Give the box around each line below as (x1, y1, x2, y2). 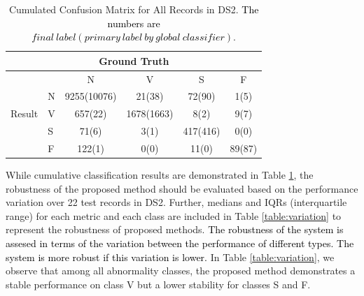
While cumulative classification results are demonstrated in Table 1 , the (6, 168, 314, 182)
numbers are (107, 15, 160, 30)
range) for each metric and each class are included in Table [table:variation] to (6, 208, 342, 223)
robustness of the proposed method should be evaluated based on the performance (6, 181, 358, 195)
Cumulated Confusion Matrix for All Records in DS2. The (8, 2, 259, 16)
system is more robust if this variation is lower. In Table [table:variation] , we (6, 249, 335, 264)
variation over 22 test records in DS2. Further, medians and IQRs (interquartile (6, 195, 347, 209)
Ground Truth (99, 53, 169, 68)
